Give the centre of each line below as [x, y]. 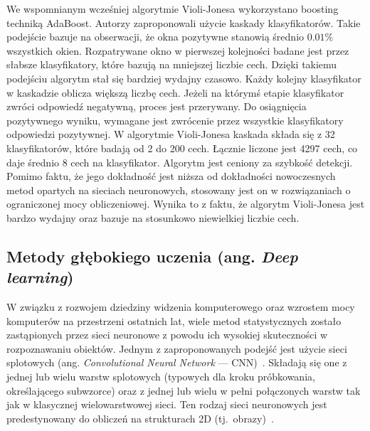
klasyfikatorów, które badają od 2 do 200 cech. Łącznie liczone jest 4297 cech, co [182, 148]
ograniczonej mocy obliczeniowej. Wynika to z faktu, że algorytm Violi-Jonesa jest [186, 204]
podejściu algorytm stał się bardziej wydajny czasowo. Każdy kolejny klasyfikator [184, 78]
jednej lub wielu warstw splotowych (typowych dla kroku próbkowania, [161, 377]
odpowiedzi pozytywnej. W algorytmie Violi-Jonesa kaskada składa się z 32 [171, 134]
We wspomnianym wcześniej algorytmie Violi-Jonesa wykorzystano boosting [173, 9]
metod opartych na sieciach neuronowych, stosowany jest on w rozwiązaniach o [179, 190]
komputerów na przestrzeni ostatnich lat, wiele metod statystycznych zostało [174, 320]
